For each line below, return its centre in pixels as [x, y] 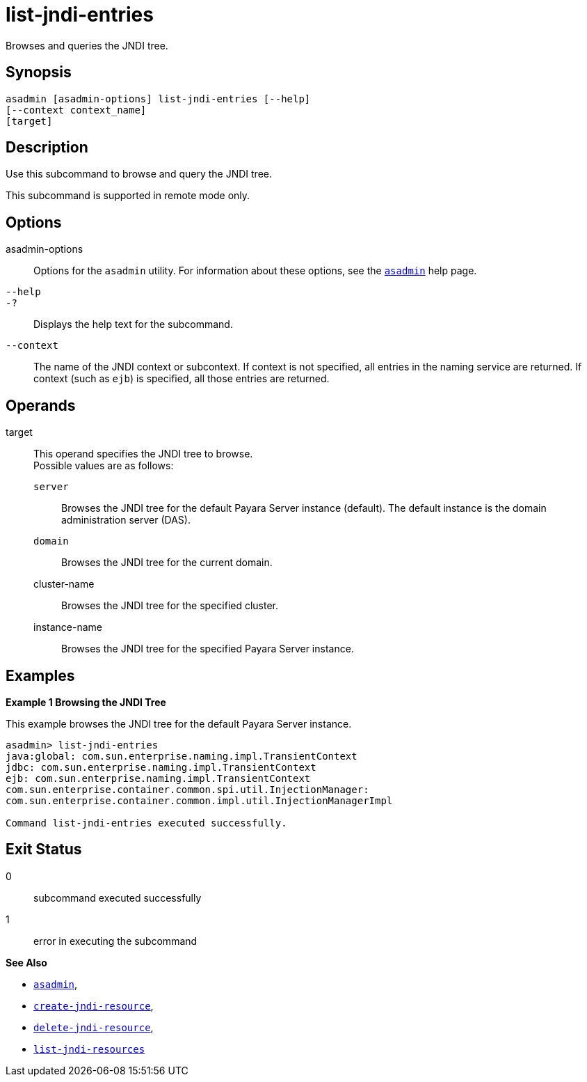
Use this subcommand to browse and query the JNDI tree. [139, 174]
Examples [40, 675]
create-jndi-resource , [94, 1005]
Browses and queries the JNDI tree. [87, 45]
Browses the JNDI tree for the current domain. [167, 563]
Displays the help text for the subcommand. [133, 324]
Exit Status [44, 849]
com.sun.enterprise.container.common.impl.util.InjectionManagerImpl [199, 800]
